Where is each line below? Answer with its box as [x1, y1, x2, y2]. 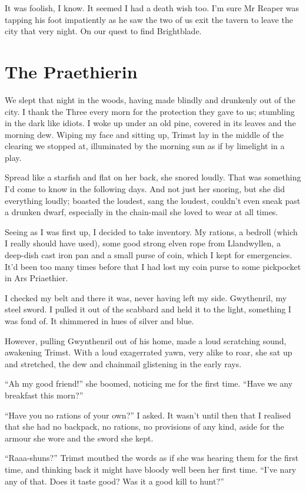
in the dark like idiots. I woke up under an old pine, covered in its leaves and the [5, 117, 296, 129]
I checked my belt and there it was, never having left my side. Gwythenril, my [5, 291, 287, 304]
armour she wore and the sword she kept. [5, 431, 154, 444]
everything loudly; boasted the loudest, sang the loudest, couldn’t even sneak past [5, 194, 301, 206]
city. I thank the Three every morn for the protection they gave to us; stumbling [5, 105, 295, 117]
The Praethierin [5, 59, 138, 83]
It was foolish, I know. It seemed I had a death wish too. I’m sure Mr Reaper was [5, 2, 300, 14]
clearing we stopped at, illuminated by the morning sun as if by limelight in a [5, 140, 285, 152]
